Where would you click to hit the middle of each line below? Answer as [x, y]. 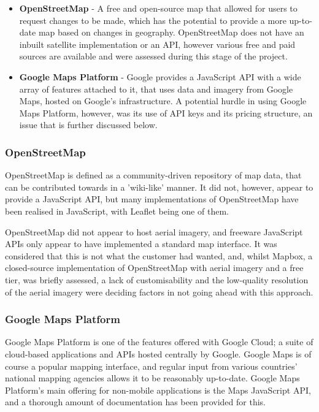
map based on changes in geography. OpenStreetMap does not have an [171, 32]
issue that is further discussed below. [88, 125]
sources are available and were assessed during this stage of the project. [153, 56]
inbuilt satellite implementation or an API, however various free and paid [157, 44]
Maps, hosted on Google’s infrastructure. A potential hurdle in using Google [163, 101]
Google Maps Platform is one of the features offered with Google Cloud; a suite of [159, 342]
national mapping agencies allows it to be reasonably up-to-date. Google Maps [152, 378]
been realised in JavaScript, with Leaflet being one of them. [117, 211]
